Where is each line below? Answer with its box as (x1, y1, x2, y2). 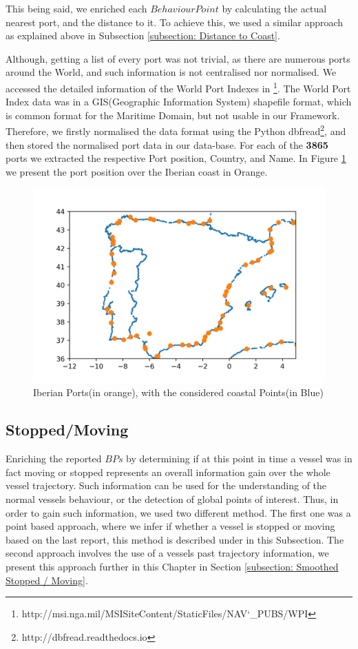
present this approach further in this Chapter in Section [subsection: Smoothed (6, 559, 339, 573)
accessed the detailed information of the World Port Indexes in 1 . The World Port (6, 79, 351, 95)
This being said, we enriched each (6, 1, 147, 15)
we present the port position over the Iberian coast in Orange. (6, 164, 268, 178)
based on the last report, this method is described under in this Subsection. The (6, 532, 344, 546)
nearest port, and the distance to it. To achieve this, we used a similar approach (6, 14, 344, 29)
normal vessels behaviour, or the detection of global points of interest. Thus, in (6, 492, 339, 506)
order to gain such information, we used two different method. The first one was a (6, 505, 351, 519)
